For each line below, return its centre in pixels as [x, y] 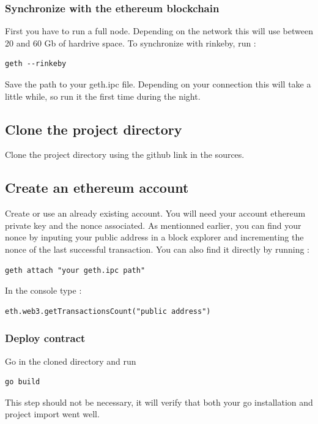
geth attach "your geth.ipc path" [75, 270]
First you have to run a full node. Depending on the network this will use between [159, 31]
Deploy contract [45, 338]
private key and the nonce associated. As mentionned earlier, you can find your [153, 225]
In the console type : [43, 290]
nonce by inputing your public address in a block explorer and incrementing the [154, 237]
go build [23, 382]
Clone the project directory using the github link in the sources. [125, 154]
